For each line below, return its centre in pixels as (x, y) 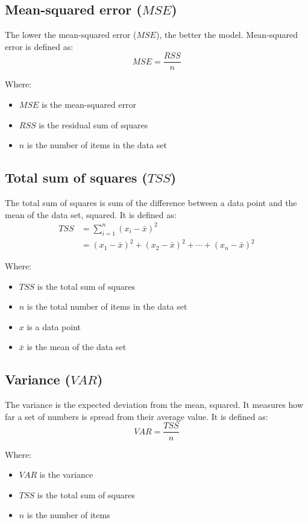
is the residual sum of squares (93, 124)
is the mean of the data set (77, 347)
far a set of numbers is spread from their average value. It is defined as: (137, 416)
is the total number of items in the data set (107, 306)
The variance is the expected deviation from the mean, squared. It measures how (154, 405)
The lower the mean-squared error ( (71, 35)
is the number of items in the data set (97, 145)
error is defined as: (39, 46)
